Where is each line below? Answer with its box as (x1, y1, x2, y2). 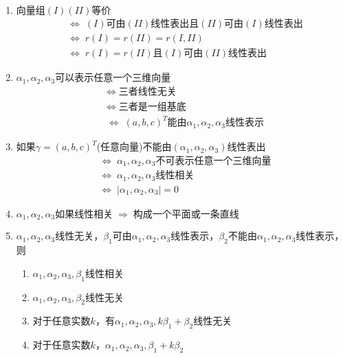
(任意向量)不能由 (96, 139, 172, 154)
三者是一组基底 (118, 102, 186, 112)
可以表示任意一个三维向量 (55, 70, 171, 84)
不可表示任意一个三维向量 (155, 156, 272, 166)
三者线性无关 (118, 86, 177, 97)
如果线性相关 (55, 209, 113, 219)
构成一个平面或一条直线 (133, 209, 239, 219)
